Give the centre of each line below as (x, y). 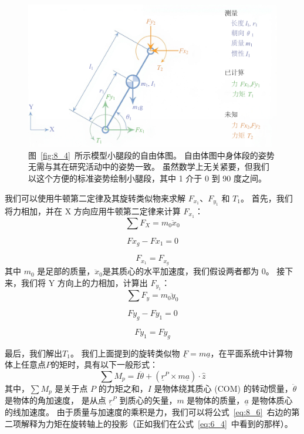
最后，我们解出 (33, 353)
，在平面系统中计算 (247, 353)
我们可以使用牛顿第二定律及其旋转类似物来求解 (95, 198)
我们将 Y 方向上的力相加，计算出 (84, 282)
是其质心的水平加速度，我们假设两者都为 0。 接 (194, 271)
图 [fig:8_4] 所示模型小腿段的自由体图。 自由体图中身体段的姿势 (151, 155)
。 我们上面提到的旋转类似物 (125, 353)
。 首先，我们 (266, 198)
